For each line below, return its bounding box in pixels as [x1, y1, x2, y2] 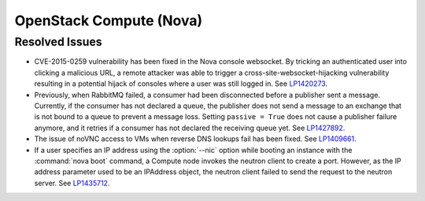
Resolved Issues [14, 35, 102, 49]
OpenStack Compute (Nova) [14, 12, 203, 29]
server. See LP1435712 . [34, 178, 110, 188]
